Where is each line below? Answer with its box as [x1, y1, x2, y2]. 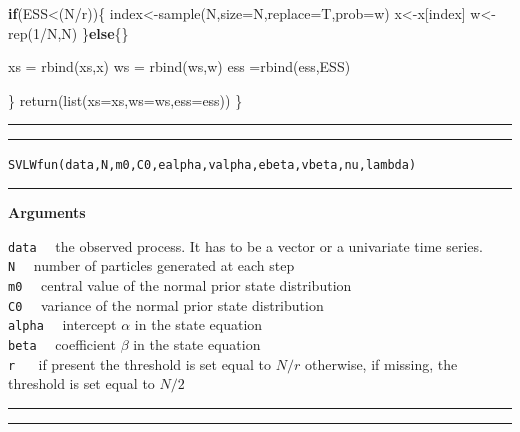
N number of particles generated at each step [8, 255, 295, 276]
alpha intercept [8, 314, 117, 335]
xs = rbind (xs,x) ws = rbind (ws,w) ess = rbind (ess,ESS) [8, 56, 351, 77]
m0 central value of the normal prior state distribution [8, 274, 352, 295]
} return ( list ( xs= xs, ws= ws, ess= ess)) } [8, 89, 243, 110]
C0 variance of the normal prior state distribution [8, 294, 324, 315]
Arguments [8, 202, 86, 223]
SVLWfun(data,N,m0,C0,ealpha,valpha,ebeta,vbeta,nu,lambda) [8, 158, 417, 173]
